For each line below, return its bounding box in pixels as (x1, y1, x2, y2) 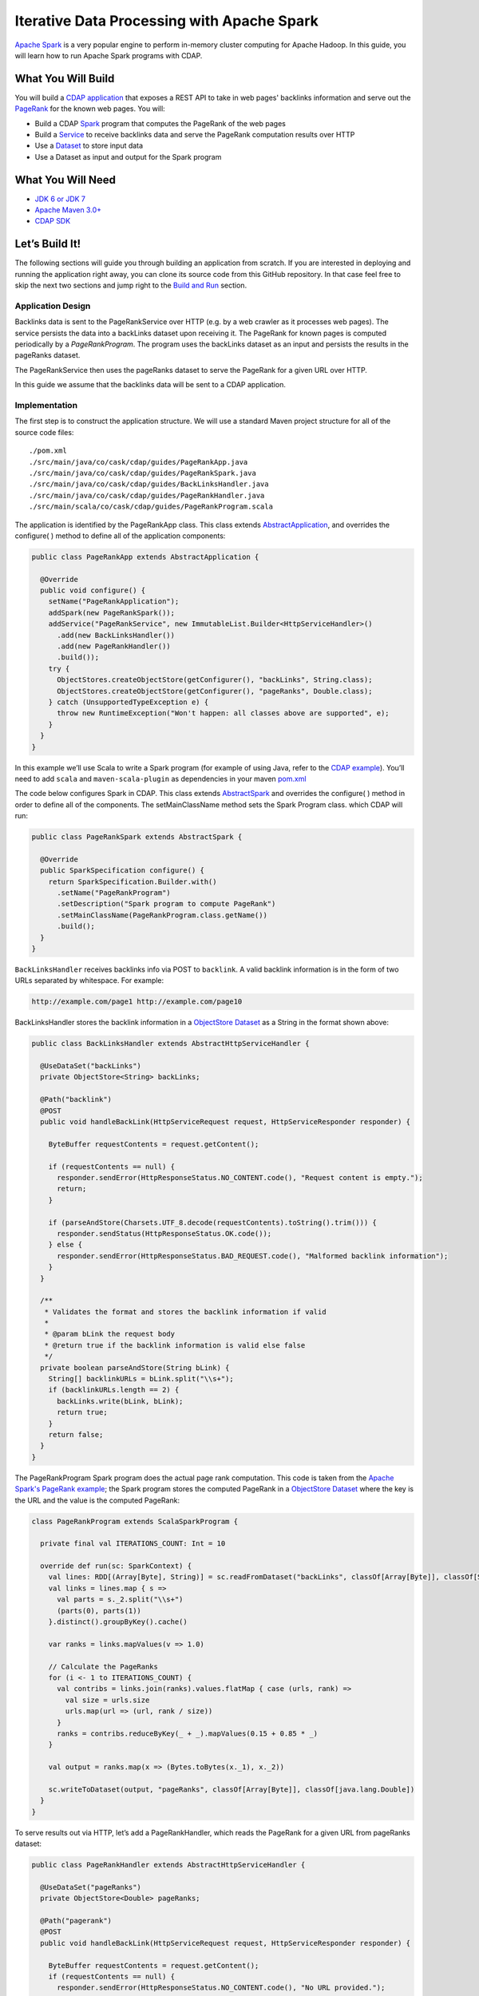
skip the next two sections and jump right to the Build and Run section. (14, 280, 247, 291)
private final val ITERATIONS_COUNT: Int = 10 (40, 1539, 226, 1548)
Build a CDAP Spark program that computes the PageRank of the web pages (34, 118, 287, 128)
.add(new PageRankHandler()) (57, 642, 171, 651)
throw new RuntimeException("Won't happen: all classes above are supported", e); (57, 709, 390, 718)
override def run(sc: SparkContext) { (40, 1562, 192, 1570)
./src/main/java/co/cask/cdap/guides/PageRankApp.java (29, 457, 248, 466)
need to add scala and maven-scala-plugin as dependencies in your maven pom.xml (14, 774, 307, 783)
